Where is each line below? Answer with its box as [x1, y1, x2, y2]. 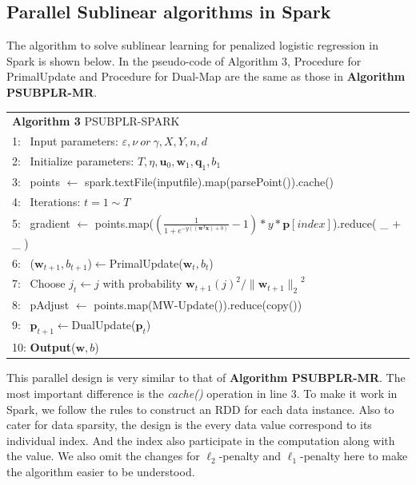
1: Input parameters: [12, 133, 118, 149]
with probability [102, 275, 182, 292]
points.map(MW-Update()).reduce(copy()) [94, 296, 302, 313]
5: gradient [12, 214, 70, 231]
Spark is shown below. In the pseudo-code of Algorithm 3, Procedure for [6, 52, 362, 69]
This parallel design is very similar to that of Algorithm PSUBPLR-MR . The [6, 369, 406, 386]
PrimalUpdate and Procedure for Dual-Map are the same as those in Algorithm [6, 68, 406, 85]
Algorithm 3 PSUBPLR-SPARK [12, 113, 180, 129]
